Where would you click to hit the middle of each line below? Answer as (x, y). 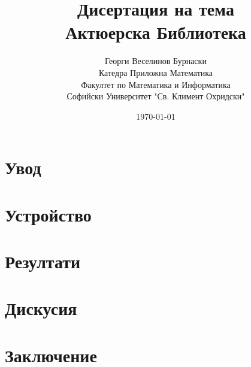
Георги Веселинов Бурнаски (156, 61)
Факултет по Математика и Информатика (156, 84)
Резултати (43, 261)
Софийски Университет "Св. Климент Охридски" (156, 96)
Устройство (48, 214)
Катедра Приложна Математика (156, 72)
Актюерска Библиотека (156, 32)
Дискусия (41, 308)
